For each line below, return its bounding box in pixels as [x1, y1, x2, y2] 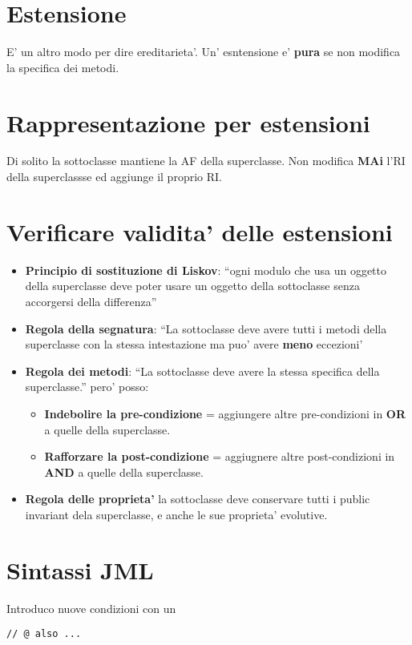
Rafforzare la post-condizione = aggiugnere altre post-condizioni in [44, 448, 395, 465]
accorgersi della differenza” [25, 292, 157, 309]
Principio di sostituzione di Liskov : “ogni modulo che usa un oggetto [25, 261, 387, 278]
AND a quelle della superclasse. [44, 463, 204, 480]
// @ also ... [6, 628, 82, 640]
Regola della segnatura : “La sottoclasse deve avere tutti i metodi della [25, 320, 387, 337]
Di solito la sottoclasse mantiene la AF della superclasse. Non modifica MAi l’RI [6, 152, 406, 169]
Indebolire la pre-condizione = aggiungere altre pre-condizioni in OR [44, 405, 406, 421]
